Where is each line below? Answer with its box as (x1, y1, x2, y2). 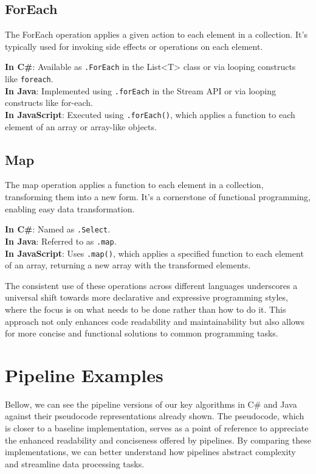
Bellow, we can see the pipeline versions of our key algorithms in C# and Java (5, 397, 297, 410)
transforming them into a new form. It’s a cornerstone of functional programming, (5, 190, 311, 203)
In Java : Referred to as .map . (5, 234, 117, 247)
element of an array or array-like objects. (5, 120, 157, 133)
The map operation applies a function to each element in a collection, (5, 178, 264, 191)
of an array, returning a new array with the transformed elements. (5, 259, 251, 271)
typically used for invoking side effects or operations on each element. (5, 40, 263, 52)
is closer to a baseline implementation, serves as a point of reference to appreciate (5, 422, 309, 434)
